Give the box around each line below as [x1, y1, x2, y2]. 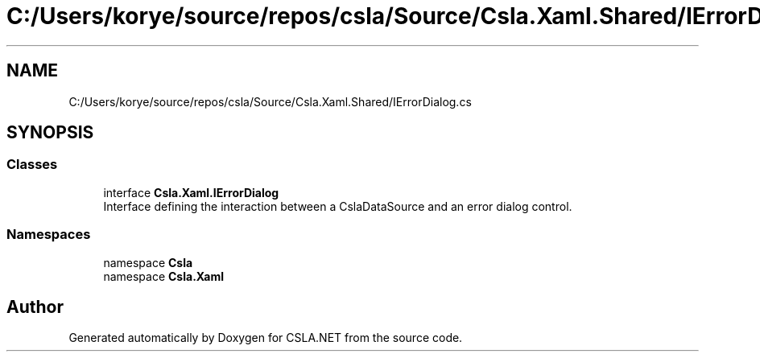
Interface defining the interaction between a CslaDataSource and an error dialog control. [103, 199, 572, 213]
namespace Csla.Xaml [103, 269, 225, 283]
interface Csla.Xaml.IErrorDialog [103, 185, 279, 200]
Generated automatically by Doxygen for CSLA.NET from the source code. [68, 331, 463, 345]
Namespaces [6, 226, 91, 243]
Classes [6, 156, 58, 173]
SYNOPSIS [6, 122, 94, 143]
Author [6, 296, 64, 317]
